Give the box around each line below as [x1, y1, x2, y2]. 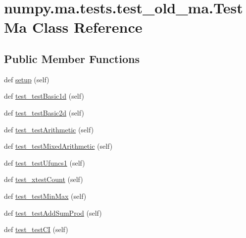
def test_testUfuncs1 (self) [4, 157, 85, 168]
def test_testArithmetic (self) [4, 124, 94, 134]
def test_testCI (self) [4, 224, 68, 235]
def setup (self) [4, 74, 49, 84]
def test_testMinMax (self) [4, 190, 87, 201]
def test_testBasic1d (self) [4, 91, 84, 101]
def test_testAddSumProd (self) [4, 207, 102, 218]
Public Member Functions [4, 51, 140, 66]
